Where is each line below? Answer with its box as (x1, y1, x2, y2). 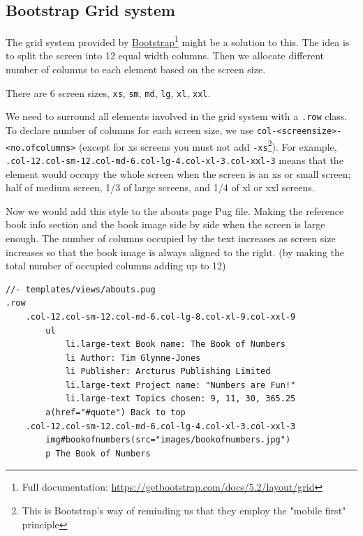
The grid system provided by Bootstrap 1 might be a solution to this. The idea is (6, 33, 350, 49)
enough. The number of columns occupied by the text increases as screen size (6, 230, 336, 245)
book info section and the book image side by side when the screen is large (6, 217, 325, 232)
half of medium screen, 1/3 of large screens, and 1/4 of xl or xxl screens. (6, 180, 315, 195)
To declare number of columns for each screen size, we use (6, 122, 254, 137)
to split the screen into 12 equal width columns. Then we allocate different (6, 48, 325, 63)
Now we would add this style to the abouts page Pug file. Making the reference (6, 203, 344, 218)
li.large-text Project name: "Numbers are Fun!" (65, 380, 296, 390)
